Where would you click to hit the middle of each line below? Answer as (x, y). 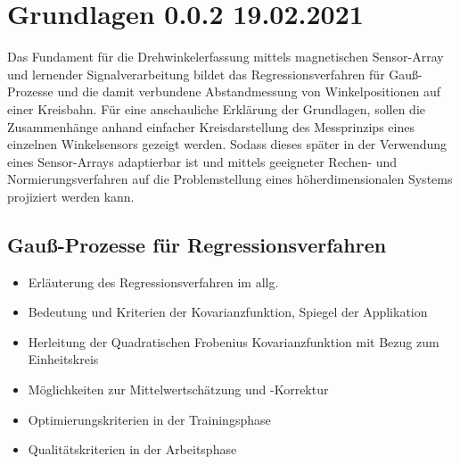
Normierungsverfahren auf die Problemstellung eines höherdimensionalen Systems (230, 179)
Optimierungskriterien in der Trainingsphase (149, 419)
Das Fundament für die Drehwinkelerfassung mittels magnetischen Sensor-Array (226, 57)
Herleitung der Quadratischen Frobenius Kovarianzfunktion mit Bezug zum (234, 341)
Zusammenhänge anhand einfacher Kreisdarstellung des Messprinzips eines (211, 126)
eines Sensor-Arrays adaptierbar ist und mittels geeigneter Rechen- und (202, 161)
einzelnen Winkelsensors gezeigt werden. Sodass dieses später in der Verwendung (227, 144)
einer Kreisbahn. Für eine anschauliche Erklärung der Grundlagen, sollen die (216, 108)
